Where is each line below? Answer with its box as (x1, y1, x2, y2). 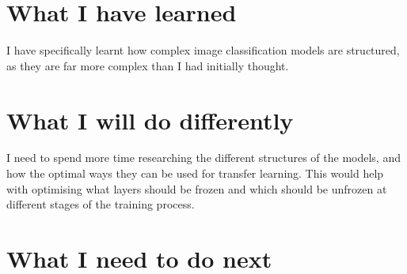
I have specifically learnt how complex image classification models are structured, (6, 42, 400, 58)
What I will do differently (6, 103, 294, 136)
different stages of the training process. (6, 196, 195, 212)
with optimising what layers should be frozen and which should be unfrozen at (6, 180, 387, 197)
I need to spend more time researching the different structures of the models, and (6, 149, 401, 166)
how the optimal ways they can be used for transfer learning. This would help (6, 165, 384, 182)
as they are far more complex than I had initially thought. (6, 57, 289, 73)
